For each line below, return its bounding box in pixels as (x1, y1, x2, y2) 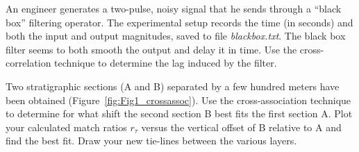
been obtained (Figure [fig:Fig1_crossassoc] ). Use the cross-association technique (6, 92, 351, 107)
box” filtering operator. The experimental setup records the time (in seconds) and (6, 15, 353, 29)
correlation (6, 56, 51, 70)
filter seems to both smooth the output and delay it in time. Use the (6, 42, 297, 56)
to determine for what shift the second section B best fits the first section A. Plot (6, 106, 353, 121)
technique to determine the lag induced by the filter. (54, 56, 277, 70)
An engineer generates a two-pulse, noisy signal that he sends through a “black (6, 1, 342, 15)
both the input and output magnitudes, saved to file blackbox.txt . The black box (6, 28, 346, 43)
